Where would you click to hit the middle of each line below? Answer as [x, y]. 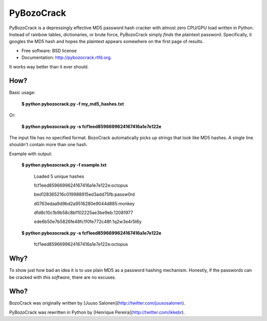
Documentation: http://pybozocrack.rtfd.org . [67, 57]
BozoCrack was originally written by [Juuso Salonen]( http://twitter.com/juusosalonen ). [97, 303]
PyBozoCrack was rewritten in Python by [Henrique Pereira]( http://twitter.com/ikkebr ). [97, 312]
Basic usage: [22, 93]
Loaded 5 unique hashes [59, 176]
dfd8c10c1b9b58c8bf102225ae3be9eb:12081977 [84, 213]
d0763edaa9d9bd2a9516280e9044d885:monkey [84, 204]
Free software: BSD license [49, 51]
